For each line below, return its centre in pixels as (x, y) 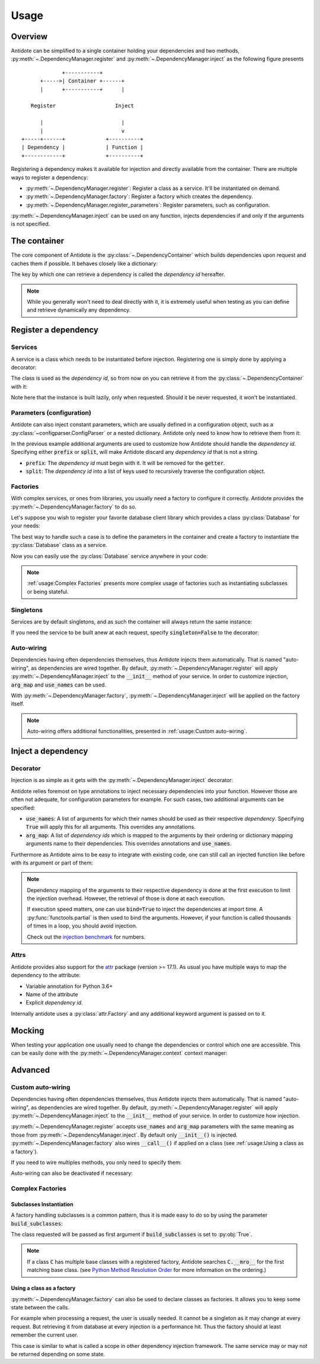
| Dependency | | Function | (82, 147)
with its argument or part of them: (52, 863)
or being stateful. (48, 592)
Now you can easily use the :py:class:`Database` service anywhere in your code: (109, 556)
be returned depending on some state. (58, 1354)
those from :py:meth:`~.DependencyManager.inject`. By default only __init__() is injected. (124, 1135)
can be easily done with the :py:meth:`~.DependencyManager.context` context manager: (119, 1053)
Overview (29, 36)
